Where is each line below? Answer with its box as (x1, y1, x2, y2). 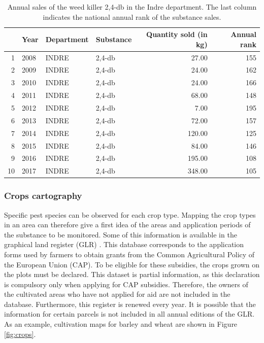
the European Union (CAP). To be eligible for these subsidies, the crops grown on (4, 259, 260, 269)
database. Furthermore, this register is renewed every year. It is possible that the (4, 298, 256, 309)
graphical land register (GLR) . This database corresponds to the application (4, 239, 244, 250)
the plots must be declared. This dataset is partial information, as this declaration (4, 269, 260, 280)
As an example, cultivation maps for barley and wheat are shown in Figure (4, 319, 238, 329)
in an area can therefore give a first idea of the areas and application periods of (4, 219, 251, 230)
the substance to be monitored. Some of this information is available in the (4, 229, 237, 239)
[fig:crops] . (4, 328, 36, 339)
